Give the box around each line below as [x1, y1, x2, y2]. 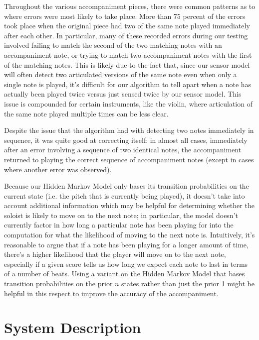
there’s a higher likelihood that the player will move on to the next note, [4, 249, 226, 259]
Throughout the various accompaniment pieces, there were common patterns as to [4, 1, 256, 11]
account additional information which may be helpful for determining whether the [4, 200, 255, 211]
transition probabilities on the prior [4, 278, 113, 289]
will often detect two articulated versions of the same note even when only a [4, 69, 237, 80]
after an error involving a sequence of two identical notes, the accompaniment [4, 144, 242, 155]
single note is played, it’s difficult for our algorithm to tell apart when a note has [4, 79, 252, 89]
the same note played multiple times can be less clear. [4, 108, 169, 118]
